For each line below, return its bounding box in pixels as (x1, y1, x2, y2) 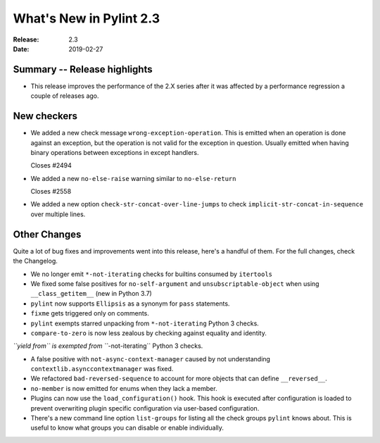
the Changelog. (13, 257, 58, 266)
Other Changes (13, 228, 82, 240)
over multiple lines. (30, 210, 86, 218)
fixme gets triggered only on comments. (30, 309, 149, 318)
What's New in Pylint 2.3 (13, 11, 160, 26)
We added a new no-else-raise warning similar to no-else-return (30, 174, 236, 182)
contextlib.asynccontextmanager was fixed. (30, 365, 174, 373)
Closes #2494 (30, 161, 72, 170)
